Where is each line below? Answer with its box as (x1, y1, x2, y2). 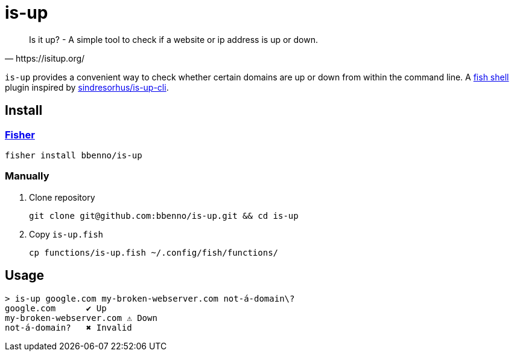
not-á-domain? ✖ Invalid (5, 322, 132, 332)
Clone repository (29, 192, 95, 202)
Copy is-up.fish (29, 228, 104, 239)
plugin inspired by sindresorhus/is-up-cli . (5, 82, 169, 92)
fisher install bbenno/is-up (5, 150, 142, 160)
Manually (5, 170, 49, 183)
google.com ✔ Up (5, 303, 107, 313)
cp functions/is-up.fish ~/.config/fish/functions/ (29, 247, 279, 257)
